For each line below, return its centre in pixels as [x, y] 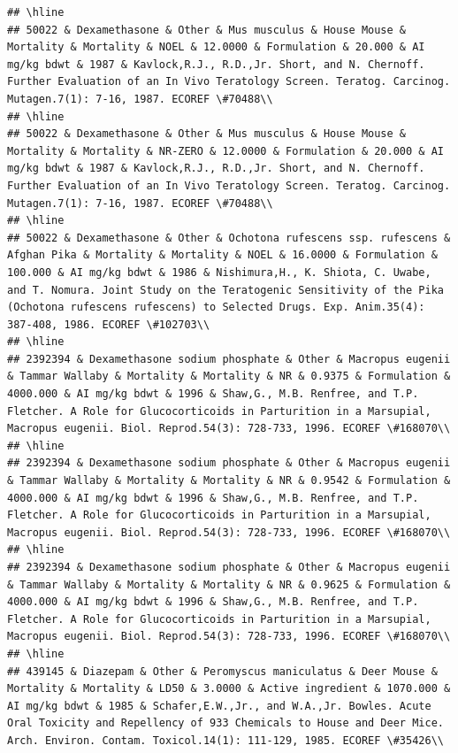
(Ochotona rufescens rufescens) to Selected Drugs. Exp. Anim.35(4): [216, 307]
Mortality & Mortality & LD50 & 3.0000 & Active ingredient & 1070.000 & [229, 689]
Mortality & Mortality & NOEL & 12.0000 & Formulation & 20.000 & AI [216, 47]
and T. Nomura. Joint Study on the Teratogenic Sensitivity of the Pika [225, 290]
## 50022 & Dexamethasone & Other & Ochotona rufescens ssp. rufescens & [229, 238]
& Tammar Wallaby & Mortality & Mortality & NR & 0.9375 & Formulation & [229, 376]
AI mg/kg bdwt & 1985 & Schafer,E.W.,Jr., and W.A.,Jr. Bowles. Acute [219, 706]
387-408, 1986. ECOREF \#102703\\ [109, 324]
